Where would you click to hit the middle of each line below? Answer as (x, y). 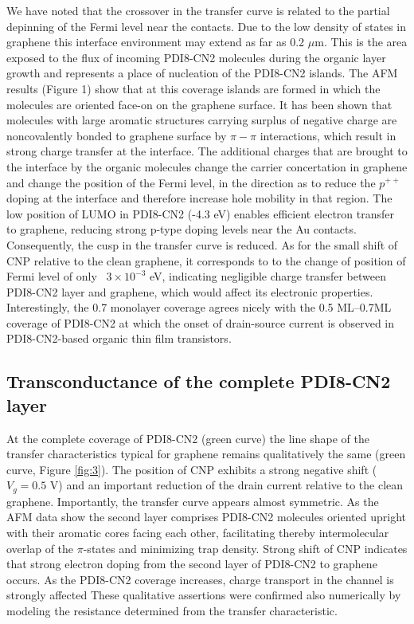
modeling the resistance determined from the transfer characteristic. (172, 611)
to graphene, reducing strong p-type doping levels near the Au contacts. (182, 229)
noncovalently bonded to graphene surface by (117, 135)
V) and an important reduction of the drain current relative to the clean (227, 485)
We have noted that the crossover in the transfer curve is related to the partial (198, 10)
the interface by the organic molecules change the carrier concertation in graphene (207, 166)
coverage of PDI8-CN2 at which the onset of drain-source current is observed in (201, 322)
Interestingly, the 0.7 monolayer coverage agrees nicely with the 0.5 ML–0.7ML (199, 307)
